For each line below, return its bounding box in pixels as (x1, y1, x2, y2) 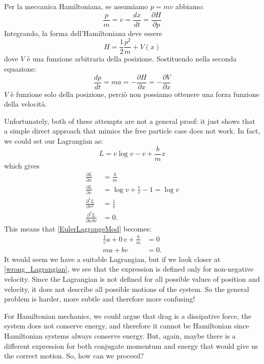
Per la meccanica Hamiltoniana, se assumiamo (4, 1, 148, 11)
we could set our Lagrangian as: (4, 136, 103, 146)
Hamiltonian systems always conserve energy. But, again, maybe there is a (4, 330, 236, 341)
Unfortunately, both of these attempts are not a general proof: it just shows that (4, 115, 255, 126)
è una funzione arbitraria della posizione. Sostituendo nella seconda (27, 53, 237, 64)
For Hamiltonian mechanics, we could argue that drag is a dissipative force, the (4, 310, 251, 321)
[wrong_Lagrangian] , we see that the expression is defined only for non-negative (4, 263, 254, 274)
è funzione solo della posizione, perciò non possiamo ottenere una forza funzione (10, 88, 259, 99)
